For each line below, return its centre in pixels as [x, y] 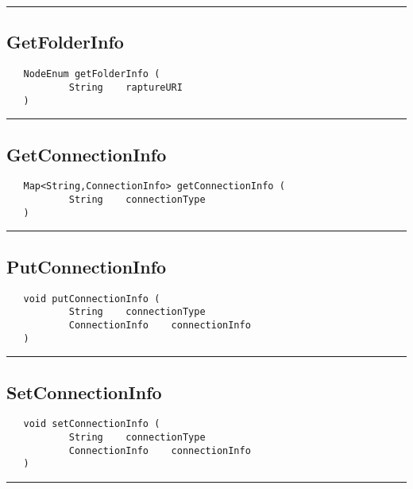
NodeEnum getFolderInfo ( [92, 74]
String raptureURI [125, 87]
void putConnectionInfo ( [92, 299]
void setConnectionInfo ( [92, 424]
